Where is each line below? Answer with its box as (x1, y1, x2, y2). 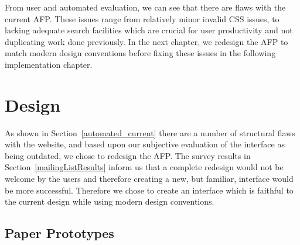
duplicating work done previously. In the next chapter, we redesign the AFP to (5, 35, 288, 47)
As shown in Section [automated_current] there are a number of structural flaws (5, 126, 295, 139)
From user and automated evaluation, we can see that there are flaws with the (5, 1, 286, 13)
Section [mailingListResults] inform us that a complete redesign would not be (5, 161, 284, 173)
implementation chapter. (5, 58, 93, 70)
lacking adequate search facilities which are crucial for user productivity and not (5, 24, 293, 36)
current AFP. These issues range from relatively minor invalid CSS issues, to (5, 12, 279, 25)
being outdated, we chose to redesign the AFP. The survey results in (5, 149, 251, 161)
